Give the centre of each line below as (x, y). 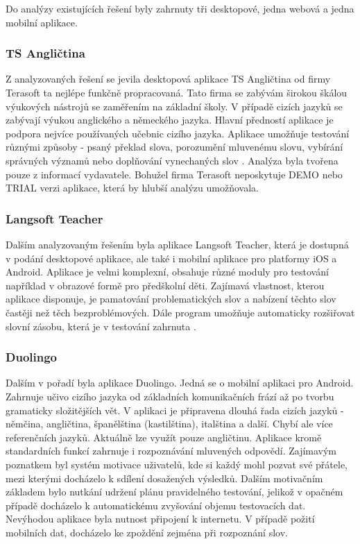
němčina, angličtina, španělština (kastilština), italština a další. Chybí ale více (169, 424)
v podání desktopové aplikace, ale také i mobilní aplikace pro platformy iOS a (171, 258)
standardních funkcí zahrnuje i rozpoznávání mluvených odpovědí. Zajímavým (171, 451)
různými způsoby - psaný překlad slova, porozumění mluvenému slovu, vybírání (174, 147)
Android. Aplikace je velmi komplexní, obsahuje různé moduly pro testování (167, 272)
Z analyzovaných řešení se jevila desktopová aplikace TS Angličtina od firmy (168, 79)
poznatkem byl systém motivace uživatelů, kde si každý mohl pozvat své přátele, (177, 464)
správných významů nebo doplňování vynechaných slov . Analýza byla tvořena (172, 160)
